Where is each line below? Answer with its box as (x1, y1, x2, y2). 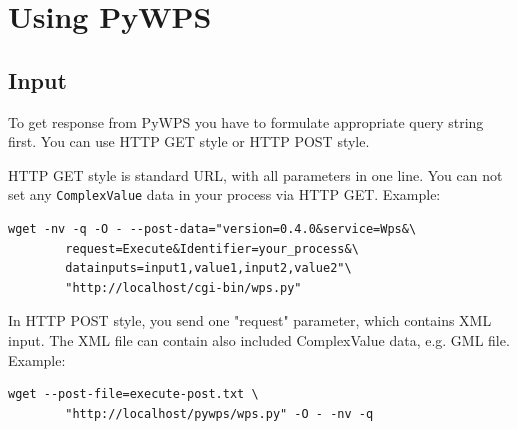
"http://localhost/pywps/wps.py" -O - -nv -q (65, 406, 374, 421)
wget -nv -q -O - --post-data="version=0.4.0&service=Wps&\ (8, 222, 417, 237)
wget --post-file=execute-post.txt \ (8, 387, 259, 402)
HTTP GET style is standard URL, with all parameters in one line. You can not (8, 164, 503, 185)
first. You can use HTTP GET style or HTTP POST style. (8, 131, 370, 152)
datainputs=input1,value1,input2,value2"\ (65, 261, 352, 276)
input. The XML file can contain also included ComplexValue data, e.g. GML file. (8, 329, 510, 350)
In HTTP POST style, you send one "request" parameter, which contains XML (8, 310, 492, 331)
